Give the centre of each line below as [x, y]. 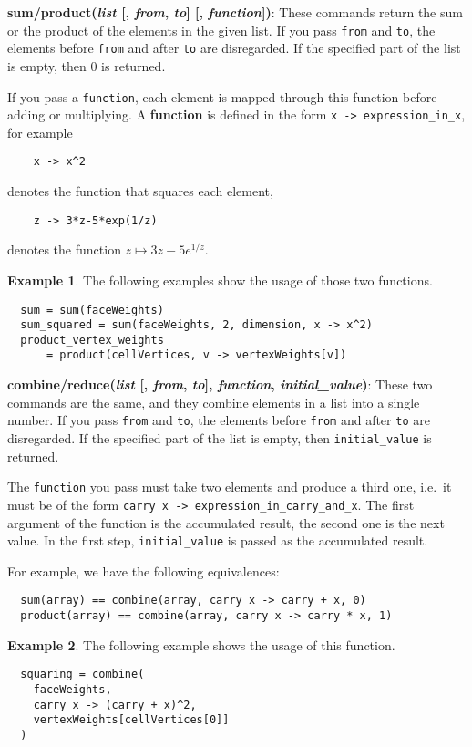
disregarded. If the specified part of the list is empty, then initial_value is [220, 437]
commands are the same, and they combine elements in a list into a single [214, 402]
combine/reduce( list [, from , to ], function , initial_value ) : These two [220, 384]
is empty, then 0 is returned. [87, 65]
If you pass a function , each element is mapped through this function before [222, 96]
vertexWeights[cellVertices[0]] [131, 720]
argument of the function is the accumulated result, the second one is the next [226, 522]
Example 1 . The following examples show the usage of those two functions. [220, 280]
